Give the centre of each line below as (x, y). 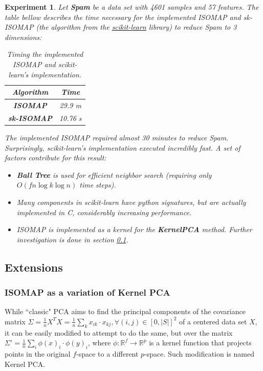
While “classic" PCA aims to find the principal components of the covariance (125, 311)
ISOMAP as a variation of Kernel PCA (87, 292)
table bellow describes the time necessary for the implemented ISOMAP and (123, 17)
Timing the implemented (45, 54)
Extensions (34, 267)
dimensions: (23, 37)
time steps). (98, 185)
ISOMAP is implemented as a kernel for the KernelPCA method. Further (134, 229)
